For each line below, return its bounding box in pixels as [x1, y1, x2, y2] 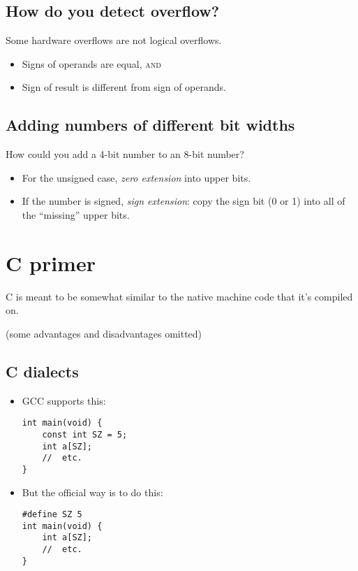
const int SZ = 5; [42, 429, 128, 440]
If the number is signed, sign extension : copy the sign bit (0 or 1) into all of [22, 194, 345, 208]
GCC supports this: [22, 393, 106, 407]
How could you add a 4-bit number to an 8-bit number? [6, 147, 244, 161]
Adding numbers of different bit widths [6, 114, 295, 136]
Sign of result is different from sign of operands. [22, 80, 226, 94]
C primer [6, 248, 96, 277]
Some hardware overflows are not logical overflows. [6, 33, 222, 48]
